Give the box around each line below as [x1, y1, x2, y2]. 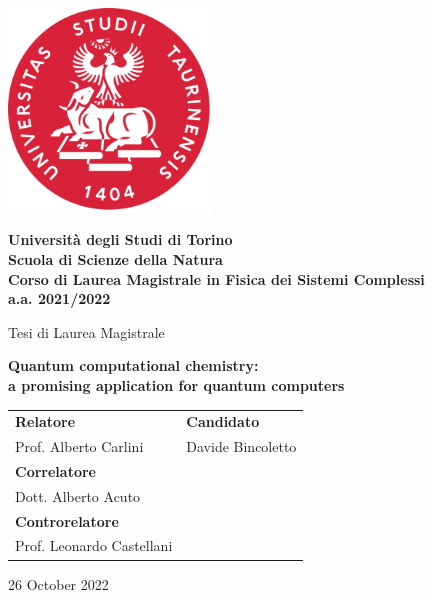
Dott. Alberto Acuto [15, 485, 141, 506]
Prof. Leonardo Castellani [15, 535, 173, 556]
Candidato [186, 411, 260, 432]
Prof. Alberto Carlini [15, 436, 144, 457]
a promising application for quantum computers [8, 374, 345, 395]
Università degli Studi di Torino [8, 229, 233, 250]
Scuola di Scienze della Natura [8, 248, 223, 269]
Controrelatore [15, 510, 119, 531]
